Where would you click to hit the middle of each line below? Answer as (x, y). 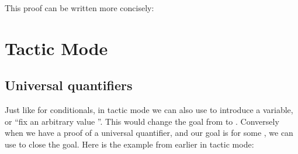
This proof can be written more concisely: (79, 8)
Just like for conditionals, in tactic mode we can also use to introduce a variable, (149, 110)
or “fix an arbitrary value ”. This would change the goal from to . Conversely (142, 121)
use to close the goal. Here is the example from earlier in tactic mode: (129, 144)
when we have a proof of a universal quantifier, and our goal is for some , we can (149, 133)
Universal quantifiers (69, 85)
